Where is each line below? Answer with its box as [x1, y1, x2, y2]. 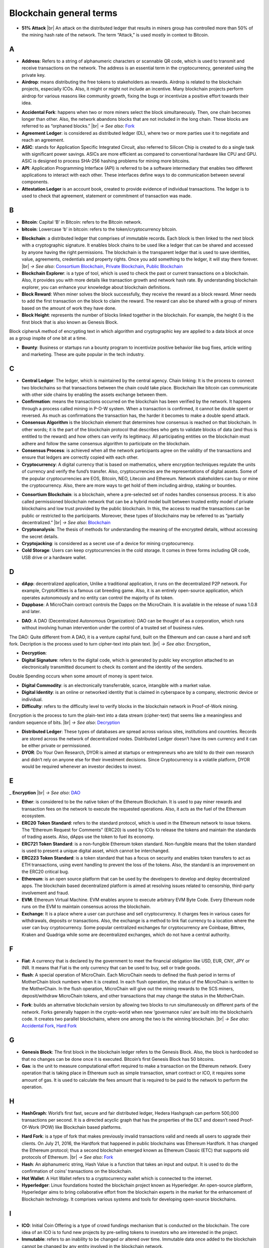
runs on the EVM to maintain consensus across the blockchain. [21, 904, 151, 910]
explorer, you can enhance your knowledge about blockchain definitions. [21, 284, 171, 290]
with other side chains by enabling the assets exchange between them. [21, 391, 168, 397]
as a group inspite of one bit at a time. [9, 335, 87, 341]
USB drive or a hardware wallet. [21, 554, 87, 560]
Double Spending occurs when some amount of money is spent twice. [9, 673, 154, 679]
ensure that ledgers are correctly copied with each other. [21, 454, 139, 460]
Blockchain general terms [9, 7, 118, 18]
